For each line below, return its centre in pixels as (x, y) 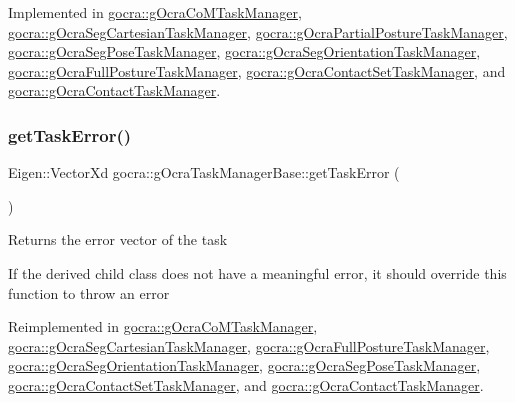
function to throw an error (89, 292)
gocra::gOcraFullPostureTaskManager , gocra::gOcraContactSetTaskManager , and (257, 70)
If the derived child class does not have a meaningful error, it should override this (257, 272)
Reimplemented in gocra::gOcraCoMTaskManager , (163, 326)
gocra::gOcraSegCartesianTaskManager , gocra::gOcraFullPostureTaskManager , (249, 345)
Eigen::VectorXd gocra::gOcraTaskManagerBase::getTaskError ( (204, 172)
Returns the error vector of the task (118, 239)
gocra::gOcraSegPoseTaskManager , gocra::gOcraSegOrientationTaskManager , (244, 51)
